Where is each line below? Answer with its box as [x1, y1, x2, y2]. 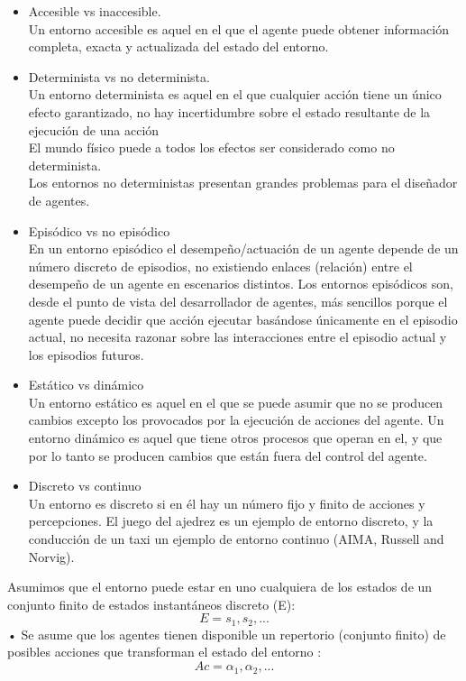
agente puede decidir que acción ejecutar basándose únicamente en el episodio [28, 309, 458, 328]
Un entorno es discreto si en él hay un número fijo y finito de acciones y [28, 493, 425, 512]
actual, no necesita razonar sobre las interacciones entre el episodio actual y [28, 327, 447, 346]
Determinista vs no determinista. [28, 67, 210, 86]
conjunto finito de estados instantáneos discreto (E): [7, 594, 296, 613]
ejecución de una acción [28, 120, 160, 139]
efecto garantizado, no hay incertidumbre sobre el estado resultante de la [28, 102, 431, 121]
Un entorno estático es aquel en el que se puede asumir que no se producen [28, 392, 443, 411]
